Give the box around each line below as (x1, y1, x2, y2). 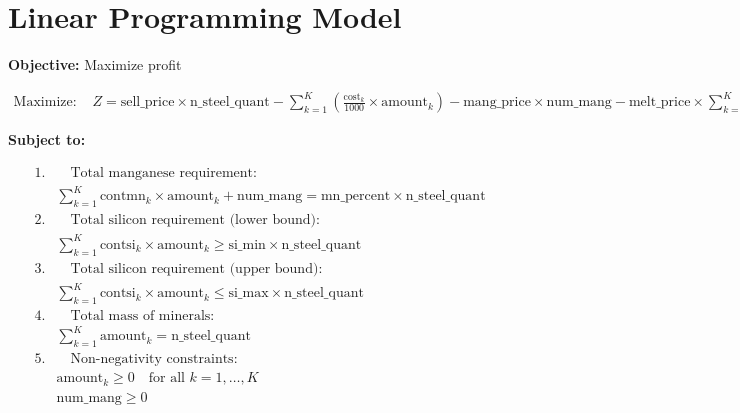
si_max (228, 286, 269, 301)
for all (148, 371, 185, 386)
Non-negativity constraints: (70, 352, 238, 367)
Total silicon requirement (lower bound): (70, 213, 320, 228)
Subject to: (8, 129, 86, 150)
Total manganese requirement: (70, 165, 257, 180)
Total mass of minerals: (70, 308, 215, 323)
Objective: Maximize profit (8, 54, 182, 75)
